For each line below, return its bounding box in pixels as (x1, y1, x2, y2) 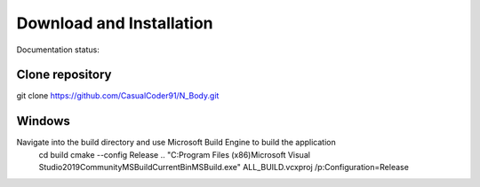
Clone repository (16, 67, 112, 82)
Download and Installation (16, 13, 213, 33)
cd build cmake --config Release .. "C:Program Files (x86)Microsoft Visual (38, 149, 311, 160)
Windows (16, 113, 70, 129)
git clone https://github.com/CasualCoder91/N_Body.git (16, 90, 220, 101)
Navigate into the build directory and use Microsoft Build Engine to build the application (16, 137, 337, 148)
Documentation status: (16, 44, 100, 55)
